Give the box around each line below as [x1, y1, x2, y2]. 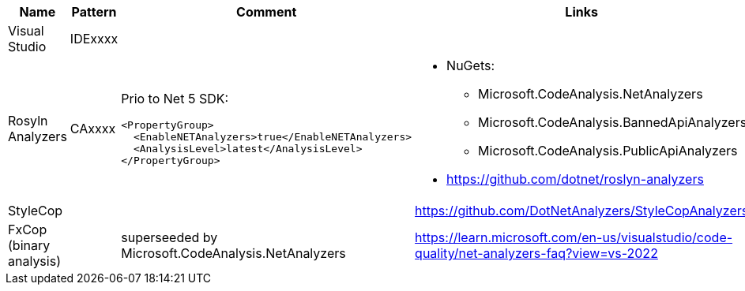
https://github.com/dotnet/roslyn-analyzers [446, 171, 704, 187]
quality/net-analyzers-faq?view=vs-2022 [415, 245, 658, 261]
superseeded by [121, 229, 218, 245]
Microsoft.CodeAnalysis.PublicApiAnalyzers [478, 143, 738, 159]
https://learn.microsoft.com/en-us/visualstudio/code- [415, 229, 733, 245]
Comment [236, 4, 297, 20]
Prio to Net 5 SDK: [121, 91, 229, 106]
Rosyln [8, 113, 48, 129]
